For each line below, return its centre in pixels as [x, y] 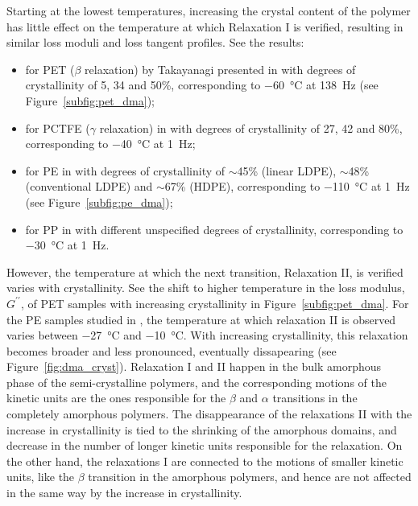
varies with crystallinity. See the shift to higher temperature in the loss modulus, [206, 288]
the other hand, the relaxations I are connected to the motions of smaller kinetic [205, 461]
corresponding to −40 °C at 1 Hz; [110, 144]
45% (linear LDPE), [287, 170]
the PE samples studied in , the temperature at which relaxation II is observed [201, 319]
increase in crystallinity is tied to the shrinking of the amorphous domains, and [202, 429]
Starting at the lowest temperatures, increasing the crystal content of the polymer [209, 10]
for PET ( [50, 69]
